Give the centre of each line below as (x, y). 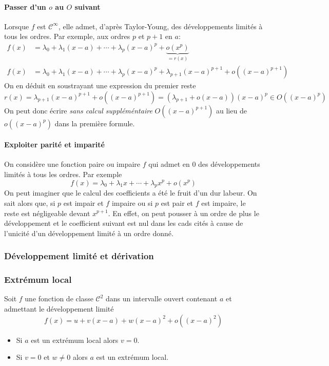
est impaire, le (224, 203)
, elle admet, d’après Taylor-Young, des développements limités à (160, 26)
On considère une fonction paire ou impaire (72, 164)
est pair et (177, 203)
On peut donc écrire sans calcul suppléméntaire (78, 110)
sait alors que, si (30, 203)
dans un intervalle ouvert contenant (162, 298)
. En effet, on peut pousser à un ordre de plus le (183, 213)
